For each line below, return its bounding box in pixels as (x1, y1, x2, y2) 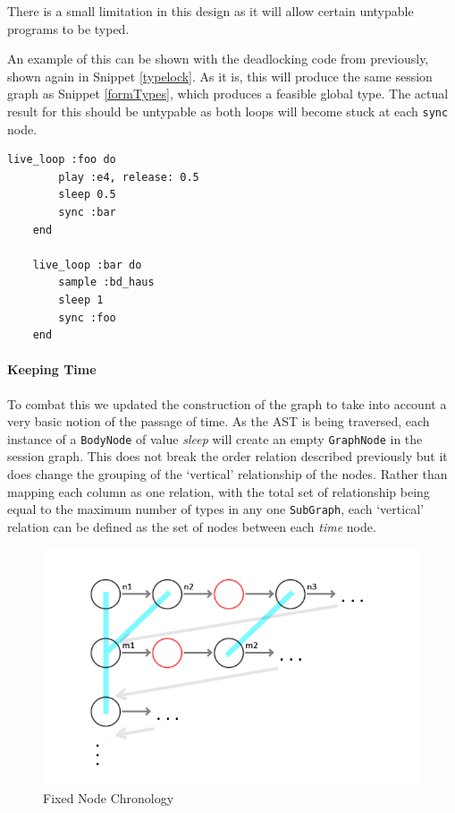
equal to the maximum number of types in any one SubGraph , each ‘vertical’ (7, 500, 425, 518)
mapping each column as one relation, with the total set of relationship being (7, 482, 430, 501)
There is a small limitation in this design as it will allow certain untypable (7, 2, 414, 20)
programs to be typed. (7, 19, 130, 38)
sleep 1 (58, 293, 104, 306)
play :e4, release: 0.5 (58, 170, 199, 184)
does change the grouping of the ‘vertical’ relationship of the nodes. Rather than (7, 464, 448, 483)
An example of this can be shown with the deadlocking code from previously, (7, 49, 429, 68)
